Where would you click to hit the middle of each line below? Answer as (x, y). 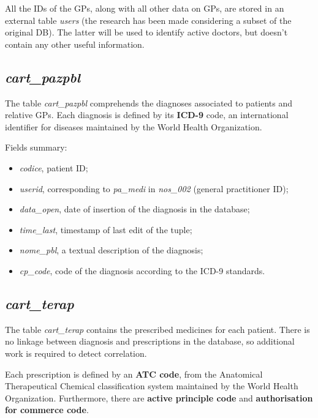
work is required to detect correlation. (76, 353)
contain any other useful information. (75, 44)
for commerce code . (47, 410)
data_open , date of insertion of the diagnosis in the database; (134, 209)
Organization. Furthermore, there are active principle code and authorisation (159, 397)
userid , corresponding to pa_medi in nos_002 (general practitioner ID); (154, 188)
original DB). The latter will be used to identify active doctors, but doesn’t (146, 32)
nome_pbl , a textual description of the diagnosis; (111, 250)
